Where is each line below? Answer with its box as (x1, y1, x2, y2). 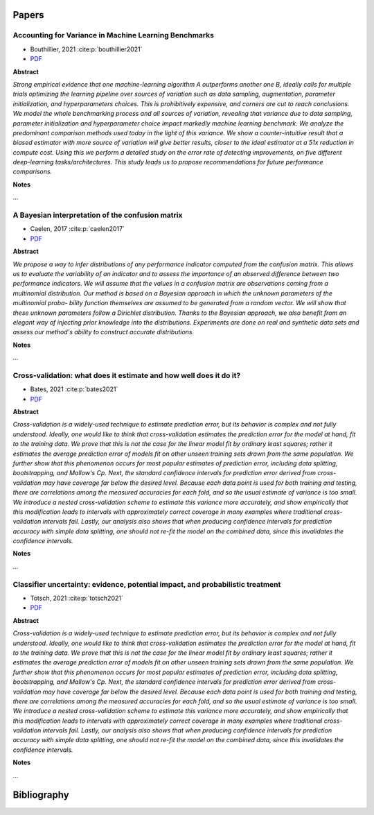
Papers (12, 9, 44, 21)
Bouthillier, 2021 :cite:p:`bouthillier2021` (30, 45, 143, 53)
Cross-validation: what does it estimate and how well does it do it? (12, 370, 241, 380)
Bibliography (12, 789, 69, 801)
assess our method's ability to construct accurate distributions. (12, 328, 194, 336)
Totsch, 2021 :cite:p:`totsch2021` (30, 594, 124, 602)
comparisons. (12, 167, 53, 176)
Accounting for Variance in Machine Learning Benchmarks (12, 31, 215, 40)
